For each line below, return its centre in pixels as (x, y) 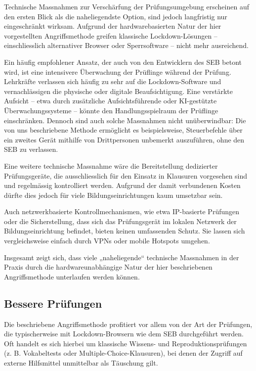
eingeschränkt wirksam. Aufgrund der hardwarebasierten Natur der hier (113, 26)
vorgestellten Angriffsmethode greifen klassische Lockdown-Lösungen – (111, 35)
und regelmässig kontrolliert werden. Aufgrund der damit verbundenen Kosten (122, 185)
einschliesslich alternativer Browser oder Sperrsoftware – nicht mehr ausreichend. (126, 45)
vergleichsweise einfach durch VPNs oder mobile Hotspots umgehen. (107, 241)
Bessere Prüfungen (53, 303)
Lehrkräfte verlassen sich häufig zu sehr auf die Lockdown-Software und (113, 81)
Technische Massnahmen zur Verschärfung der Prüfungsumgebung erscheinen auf (127, 6)
